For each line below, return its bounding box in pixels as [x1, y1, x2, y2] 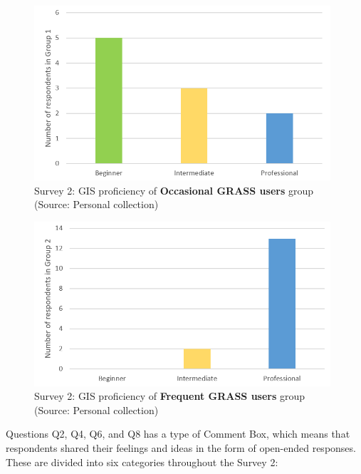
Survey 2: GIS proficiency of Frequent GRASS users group [34, 388, 305, 403]
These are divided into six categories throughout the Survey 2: [6, 454, 278, 469]
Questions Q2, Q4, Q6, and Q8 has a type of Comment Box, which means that [6, 426, 350, 441]
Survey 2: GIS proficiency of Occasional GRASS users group [34, 182, 314, 197]
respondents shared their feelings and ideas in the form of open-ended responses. [6, 440, 356, 455]
